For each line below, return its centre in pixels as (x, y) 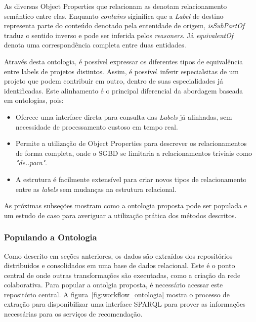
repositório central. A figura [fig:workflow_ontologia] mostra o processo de (117, 294)
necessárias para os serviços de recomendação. (73, 314)
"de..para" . (31, 162)
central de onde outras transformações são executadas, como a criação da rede (122, 275)
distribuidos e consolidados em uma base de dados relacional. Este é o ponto (120, 265)
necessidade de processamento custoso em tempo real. (97, 126)
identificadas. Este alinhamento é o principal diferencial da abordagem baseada (124, 90)
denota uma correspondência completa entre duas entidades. (95, 45)
